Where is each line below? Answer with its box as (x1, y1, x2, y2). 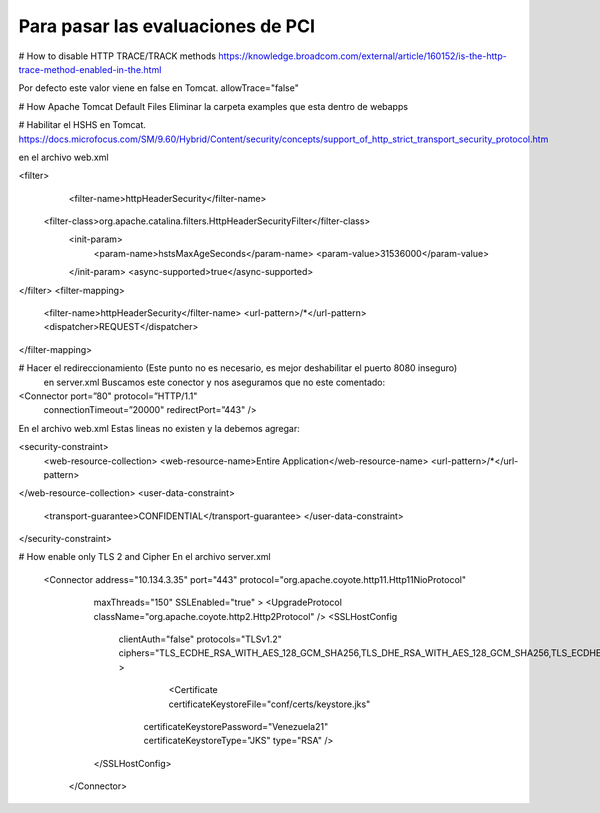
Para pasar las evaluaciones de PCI (18, 15, 315, 37)
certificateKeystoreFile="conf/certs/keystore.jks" (168, 698, 371, 710)
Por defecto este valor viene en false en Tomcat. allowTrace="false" (18, 82, 299, 94)
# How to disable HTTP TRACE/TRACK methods (18, 50, 217, 62)
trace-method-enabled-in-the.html (18, 63, 162, 75)
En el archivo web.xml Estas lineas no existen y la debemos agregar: (18, 422, 300, 434)
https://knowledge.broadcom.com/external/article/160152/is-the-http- (218, 50, 507, 62)
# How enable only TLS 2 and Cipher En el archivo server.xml (18, 551, 271, 563)
